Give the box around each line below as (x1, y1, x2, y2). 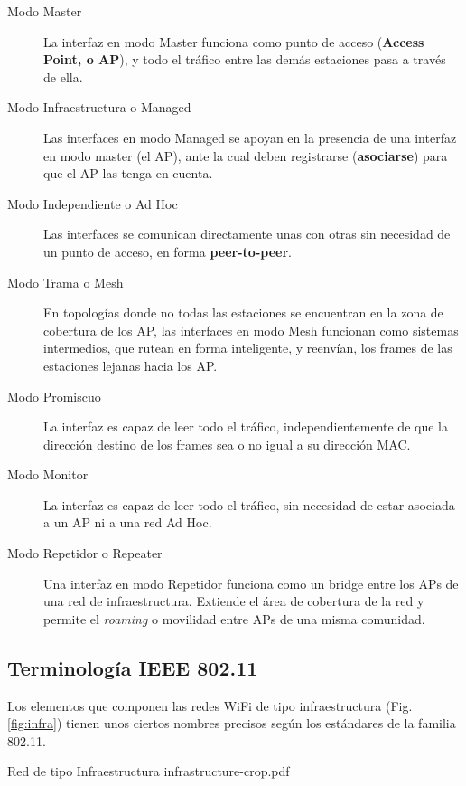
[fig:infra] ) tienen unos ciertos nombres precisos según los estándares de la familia (7, 714, 456, 733)
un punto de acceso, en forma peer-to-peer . (43, 241, 292, 260)
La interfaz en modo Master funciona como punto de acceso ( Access (43, 32, 424, 51)
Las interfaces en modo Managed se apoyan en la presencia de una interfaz (43, 128, 457, 147)
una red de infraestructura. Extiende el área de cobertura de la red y (43, 592, 424, 611)
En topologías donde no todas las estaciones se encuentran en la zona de (43, 303, 443, 322)
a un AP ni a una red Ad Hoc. (43, 513, 212, 532)
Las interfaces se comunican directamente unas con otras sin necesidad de (43, 224, 451, 243)
